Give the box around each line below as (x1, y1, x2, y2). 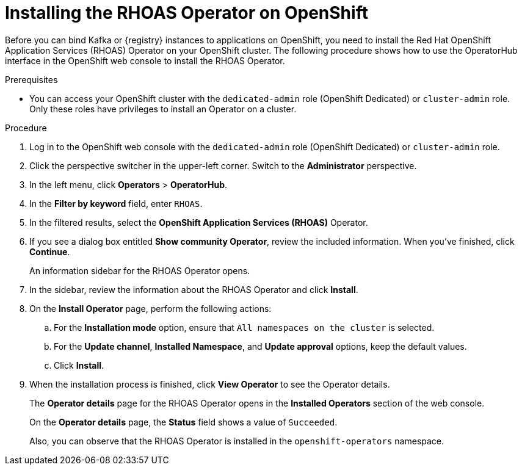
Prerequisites (5, 74, 58, 85)
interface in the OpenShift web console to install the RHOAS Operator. (5, 55, 285, 66)
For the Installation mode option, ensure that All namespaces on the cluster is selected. (54, 322, 435, 333)
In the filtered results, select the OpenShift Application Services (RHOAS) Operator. (29, 217, 368, 228)
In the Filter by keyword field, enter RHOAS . (29, 198, 203, 209)
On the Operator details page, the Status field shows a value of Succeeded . (29, 416, 338, 427)
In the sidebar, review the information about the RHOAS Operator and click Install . (29, 284, 358, 295)
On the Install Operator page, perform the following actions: (29, 303, 272, 314)
